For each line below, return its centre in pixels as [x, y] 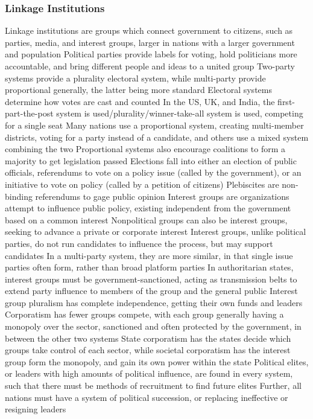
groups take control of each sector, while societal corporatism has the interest [148, 350]
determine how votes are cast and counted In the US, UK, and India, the [140, 101]
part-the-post [29, 113]
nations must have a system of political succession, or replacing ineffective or [147, 397]
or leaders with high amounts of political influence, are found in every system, [149, 373]
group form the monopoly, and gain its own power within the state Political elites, [157, 361]
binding [19, 196]
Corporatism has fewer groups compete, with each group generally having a [144, 314]
